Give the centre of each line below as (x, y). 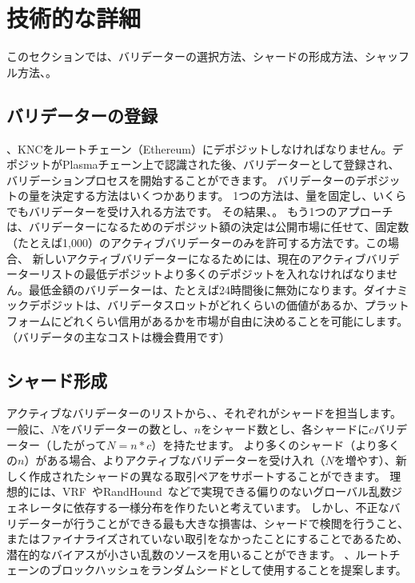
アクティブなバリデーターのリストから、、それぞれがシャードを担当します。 (204, 413)
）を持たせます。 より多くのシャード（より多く (276, 444)
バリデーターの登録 (82, 115)
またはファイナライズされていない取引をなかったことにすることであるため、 (207, 539)
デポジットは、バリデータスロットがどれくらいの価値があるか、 (196, 305)
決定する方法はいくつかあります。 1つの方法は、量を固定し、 (212, 196)
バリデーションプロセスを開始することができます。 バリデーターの (181, 180)
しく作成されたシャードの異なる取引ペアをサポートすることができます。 (196, 475)
